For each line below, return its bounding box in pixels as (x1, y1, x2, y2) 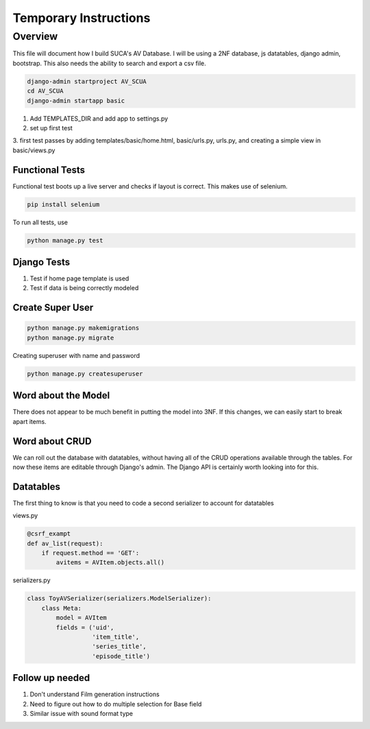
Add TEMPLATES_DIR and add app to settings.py (29, 114, 169, 123)
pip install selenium (27, 200, 100, 208)
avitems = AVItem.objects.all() (56, 559, 164, 566)
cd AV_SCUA (27, 87, 64, 95)
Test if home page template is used (29, 274, 129, 283)
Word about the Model (12, 390, 110, 401)
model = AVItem (56, 614, 108, 622)
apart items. (12, 417, 47, 425)
